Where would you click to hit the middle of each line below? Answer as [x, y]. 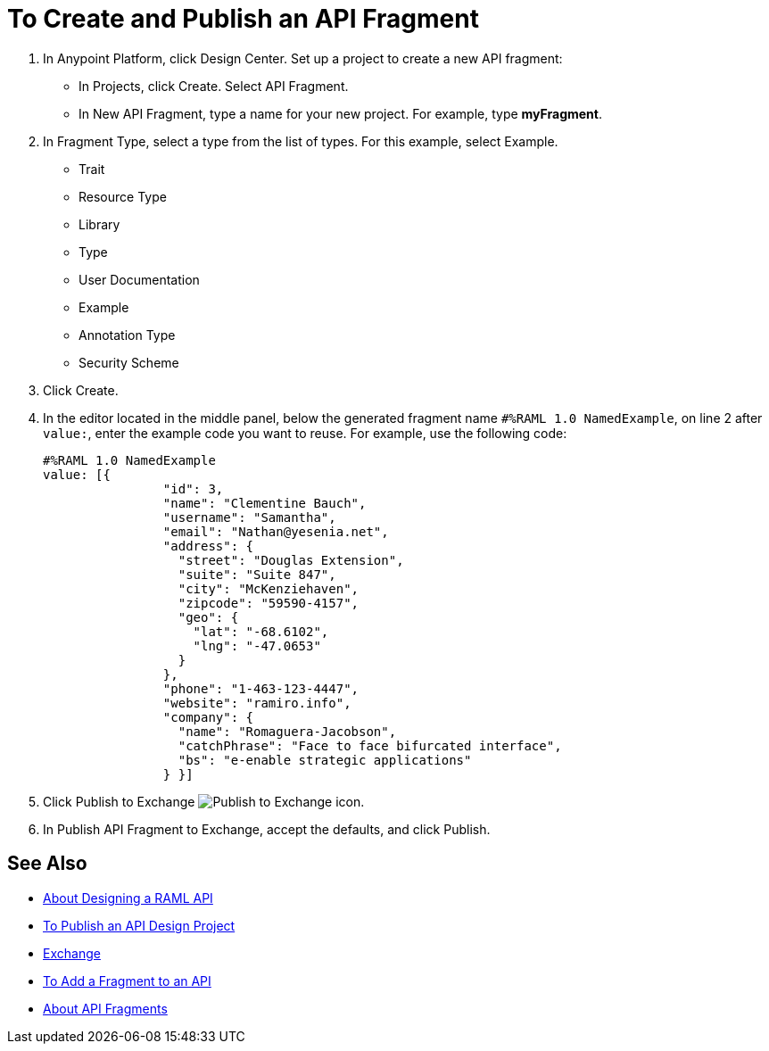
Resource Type [123, 196]
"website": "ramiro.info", [257, 703]
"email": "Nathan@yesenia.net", [276, 531]
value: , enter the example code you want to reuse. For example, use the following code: [305, 433]
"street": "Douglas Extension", [291, 560]
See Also [47, 864]
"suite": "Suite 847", [257, 574]
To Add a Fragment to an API [127, 981]
